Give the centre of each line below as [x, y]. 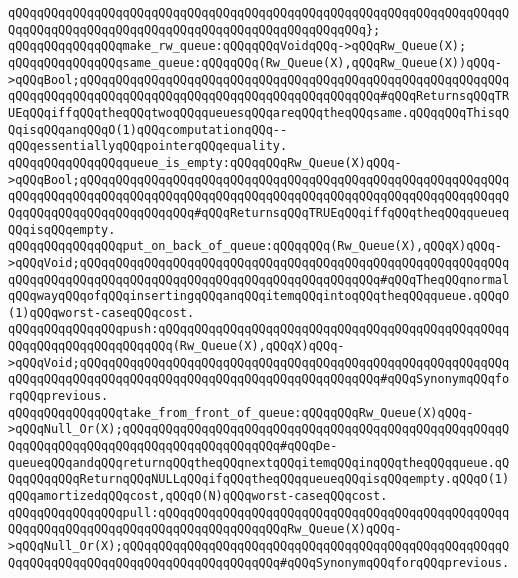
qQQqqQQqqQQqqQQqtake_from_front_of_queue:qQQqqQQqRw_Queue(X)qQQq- [241, 412]
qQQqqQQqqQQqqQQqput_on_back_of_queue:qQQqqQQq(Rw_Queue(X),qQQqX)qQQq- [255, 246]
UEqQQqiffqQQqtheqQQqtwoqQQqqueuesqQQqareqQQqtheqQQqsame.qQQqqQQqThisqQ [259, 112]
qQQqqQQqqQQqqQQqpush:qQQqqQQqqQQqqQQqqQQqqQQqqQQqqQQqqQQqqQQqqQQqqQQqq [259, 329]
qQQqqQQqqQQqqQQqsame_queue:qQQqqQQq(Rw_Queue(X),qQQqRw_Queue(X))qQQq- [255, 62]
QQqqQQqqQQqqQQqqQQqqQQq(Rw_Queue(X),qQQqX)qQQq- [176, 346]
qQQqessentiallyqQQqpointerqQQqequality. [148, 146]
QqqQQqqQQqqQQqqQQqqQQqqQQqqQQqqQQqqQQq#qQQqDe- [173, 446]
